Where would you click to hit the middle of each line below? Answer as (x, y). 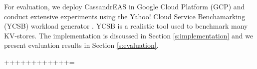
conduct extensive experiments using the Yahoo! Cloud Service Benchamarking (125, 16)
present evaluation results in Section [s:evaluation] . (81, 45)
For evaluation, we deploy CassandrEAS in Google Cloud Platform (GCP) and (125, 6)
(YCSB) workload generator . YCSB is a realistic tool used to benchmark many (126, 26)
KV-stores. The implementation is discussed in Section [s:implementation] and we (129, 35)
